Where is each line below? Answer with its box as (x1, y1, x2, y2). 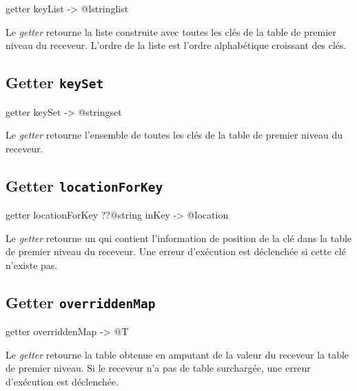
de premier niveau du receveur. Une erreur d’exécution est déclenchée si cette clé (6, 244, 346, 259)
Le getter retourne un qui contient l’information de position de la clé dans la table (6, 230, 352, 245)
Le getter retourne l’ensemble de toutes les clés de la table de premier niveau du (6, 128, 343, 142)
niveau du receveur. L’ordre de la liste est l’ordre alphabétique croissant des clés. (6, 38, 347, 52)
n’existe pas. (6, 257, 58, 272)
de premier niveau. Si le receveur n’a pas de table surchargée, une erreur (6, 361, 311, 375)
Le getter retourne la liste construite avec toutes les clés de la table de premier (6, 24, 336, 39)
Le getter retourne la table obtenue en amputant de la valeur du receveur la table (6, 347, 349, 361)
